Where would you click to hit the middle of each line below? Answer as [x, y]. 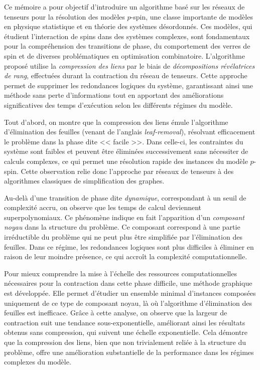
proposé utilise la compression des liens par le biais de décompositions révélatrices [129, 65]
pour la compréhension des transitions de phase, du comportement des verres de [127, 46]
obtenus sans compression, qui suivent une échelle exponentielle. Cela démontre [126, 332]
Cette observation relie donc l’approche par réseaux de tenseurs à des [127, 171]
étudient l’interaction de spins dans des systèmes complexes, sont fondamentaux [127, 36]
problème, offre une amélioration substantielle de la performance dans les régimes [129, 352]
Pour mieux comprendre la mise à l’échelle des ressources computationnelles [120, 273]
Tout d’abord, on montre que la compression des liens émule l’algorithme [116, 122]
